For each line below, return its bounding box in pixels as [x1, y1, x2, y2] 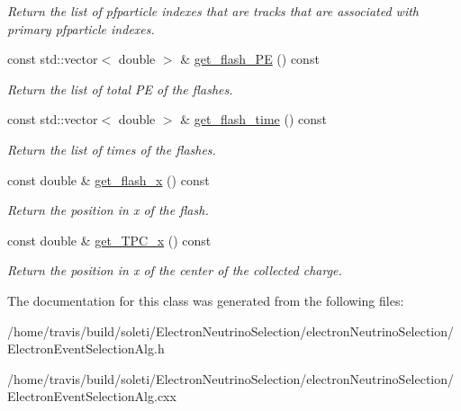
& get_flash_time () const [180, 110, 328, 129]
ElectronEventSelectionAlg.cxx [7, 387, 176, 406]
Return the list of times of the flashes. [7, 139, 216, 158]
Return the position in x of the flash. [7, 201, 209, 219]
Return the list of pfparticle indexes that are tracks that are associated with [7, 2, 420, 20]
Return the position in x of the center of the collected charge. [7, 261, 342, 280]
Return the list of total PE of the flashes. [7, 79, 233, 98]
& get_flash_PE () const [180, 49, 320, 68]
